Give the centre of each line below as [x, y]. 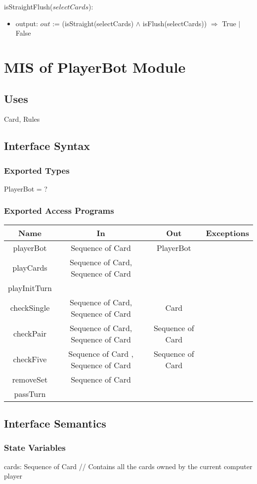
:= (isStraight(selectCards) [93, 23]
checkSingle [30, 308]
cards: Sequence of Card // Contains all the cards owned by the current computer [128, 466]
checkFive [30, 359]
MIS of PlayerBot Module [95, 67]
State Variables [35, 448]
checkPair [30, 334]
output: [27, 23]
